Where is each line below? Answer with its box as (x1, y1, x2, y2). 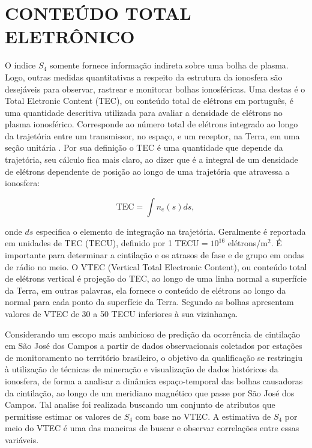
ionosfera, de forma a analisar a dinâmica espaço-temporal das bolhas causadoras (5, 374, 303, 387)
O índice (5, 59, 36, 71)
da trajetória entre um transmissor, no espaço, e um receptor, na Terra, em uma (5, 129, 300, 142)
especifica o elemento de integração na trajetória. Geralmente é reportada (35, 225, 306, 237)
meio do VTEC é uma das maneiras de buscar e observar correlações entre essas (5, 422, 299, 434)
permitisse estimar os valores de (5, 410, 122, 422)
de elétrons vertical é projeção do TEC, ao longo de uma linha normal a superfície (5, 272, 307, 285)
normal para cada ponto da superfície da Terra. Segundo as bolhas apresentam (5, 295, 294, 308)
